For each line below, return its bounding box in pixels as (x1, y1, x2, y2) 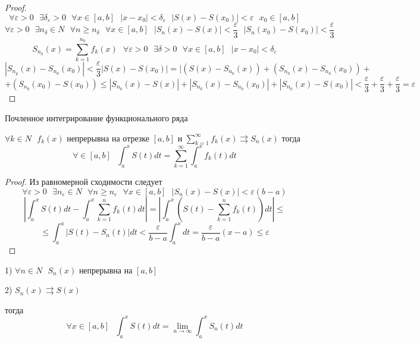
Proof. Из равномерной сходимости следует (5, 175, 162, 188)
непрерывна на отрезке (67, 131, 150, 144)
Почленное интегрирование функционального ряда (5, 111, 188, 124)
